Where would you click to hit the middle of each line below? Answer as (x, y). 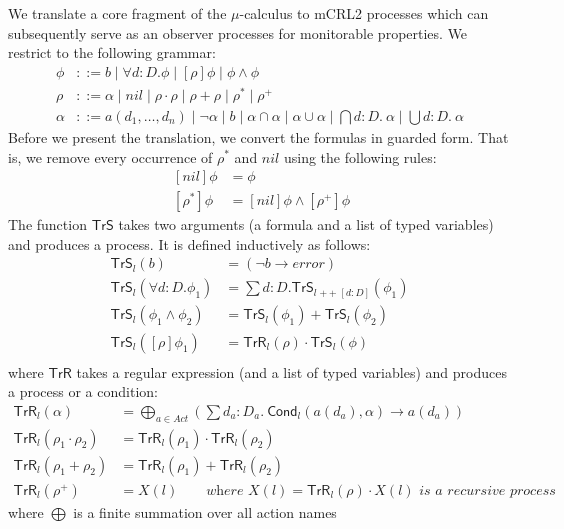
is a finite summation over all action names (205, 511)
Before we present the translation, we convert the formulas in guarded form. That (258, 136)
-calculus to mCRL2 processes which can (364, 13)
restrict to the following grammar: (112, 52)
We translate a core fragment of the (117, 13)
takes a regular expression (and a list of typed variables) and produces (291, 371)
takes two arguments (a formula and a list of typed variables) (306, 224)
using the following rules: (360, 156)
